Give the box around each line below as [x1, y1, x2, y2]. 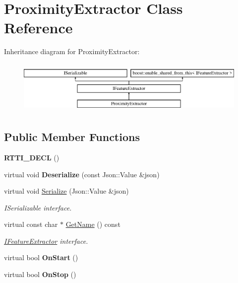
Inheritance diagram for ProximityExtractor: [4, 46, 140, 57]
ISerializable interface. [4, 202, 72, 212]
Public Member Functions [4, 129, 140, 144]
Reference [4, 17, 73, 38]
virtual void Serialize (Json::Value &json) [4, 186, 129, 196]
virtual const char [4, 219, 58, 229]
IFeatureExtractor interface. [4, 235, 88, 246]
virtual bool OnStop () [4, 269, 76, 280]
